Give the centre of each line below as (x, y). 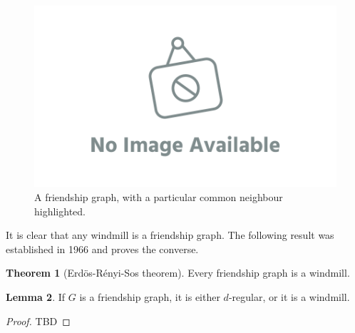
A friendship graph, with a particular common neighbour (159, 196)
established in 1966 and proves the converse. (102, 249)
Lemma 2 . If (36, 296)
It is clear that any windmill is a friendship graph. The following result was (170, 235)
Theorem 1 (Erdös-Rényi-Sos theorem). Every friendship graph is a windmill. (178, 273)
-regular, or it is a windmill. (289, 296)
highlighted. (60, 211)
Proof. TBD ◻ (38, 321)
